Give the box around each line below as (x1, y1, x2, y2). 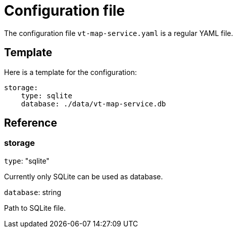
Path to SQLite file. (4, 203, 66, 212)
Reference (4, 117, 57, 130)
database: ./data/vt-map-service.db (21, 99, 166, 108)
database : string (4, 187, 62, 197)
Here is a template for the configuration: (4, 67, 137, 76)
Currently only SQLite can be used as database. (4, 172, 163, 181)
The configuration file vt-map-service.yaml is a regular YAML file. (4, 28, 233, 37)
